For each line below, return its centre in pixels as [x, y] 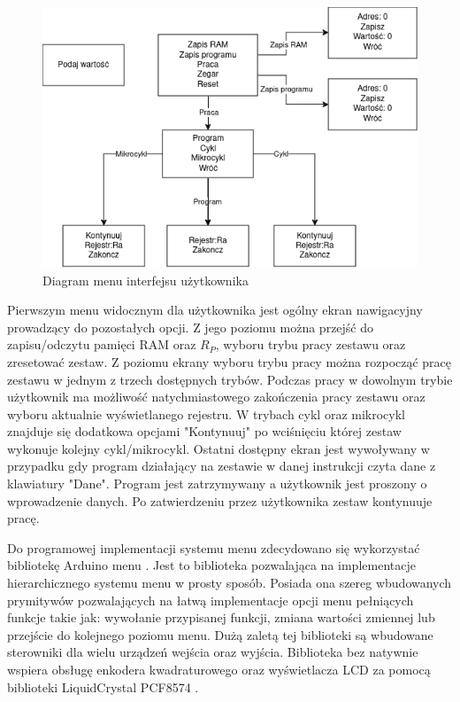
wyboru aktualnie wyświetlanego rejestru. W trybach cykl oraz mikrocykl [206, 413]
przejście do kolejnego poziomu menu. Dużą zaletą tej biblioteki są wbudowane [220, 634]
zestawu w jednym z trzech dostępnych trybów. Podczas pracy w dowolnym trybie [230, 379]
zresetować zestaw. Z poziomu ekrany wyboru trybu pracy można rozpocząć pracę [230, 361]
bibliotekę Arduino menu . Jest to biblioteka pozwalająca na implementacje [211, 565]
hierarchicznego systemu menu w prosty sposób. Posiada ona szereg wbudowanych [230, 583]
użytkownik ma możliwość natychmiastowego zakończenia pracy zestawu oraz [216, 397]
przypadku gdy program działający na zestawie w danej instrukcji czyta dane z [222, 466]
